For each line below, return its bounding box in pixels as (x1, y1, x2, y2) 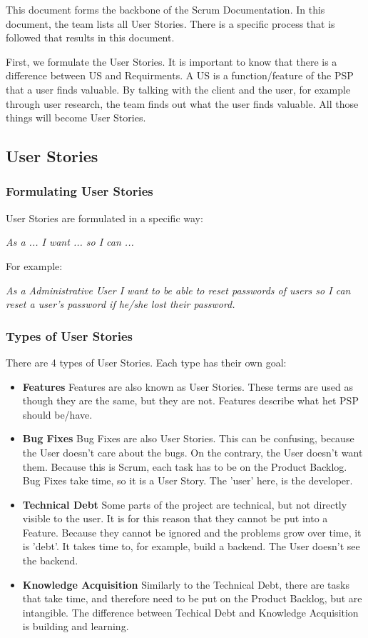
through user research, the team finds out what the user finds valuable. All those (6, 96, 359, 111)
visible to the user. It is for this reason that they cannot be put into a (22, 511, 328, 526)
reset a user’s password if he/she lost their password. (6, 296, 235, 311)
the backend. (22, 553, 78, 568)
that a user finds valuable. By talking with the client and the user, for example (6, 81, 351, 96)
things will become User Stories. (6, 110, 146, 125)
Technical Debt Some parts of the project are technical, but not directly (22, 497, 347, 512)
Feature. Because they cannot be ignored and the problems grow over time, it (22, 524, 362, 539)
